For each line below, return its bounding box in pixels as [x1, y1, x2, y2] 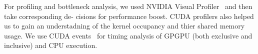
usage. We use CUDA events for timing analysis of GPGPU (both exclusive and [4, 30, 252, 40]
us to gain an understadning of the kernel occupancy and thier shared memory [4, 20, 245, 31]
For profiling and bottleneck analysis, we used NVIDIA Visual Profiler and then [4, 1, 252, 11]
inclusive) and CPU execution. [4, 40, 97, 50]
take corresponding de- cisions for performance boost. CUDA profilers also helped [4, 10, 254, 21]
